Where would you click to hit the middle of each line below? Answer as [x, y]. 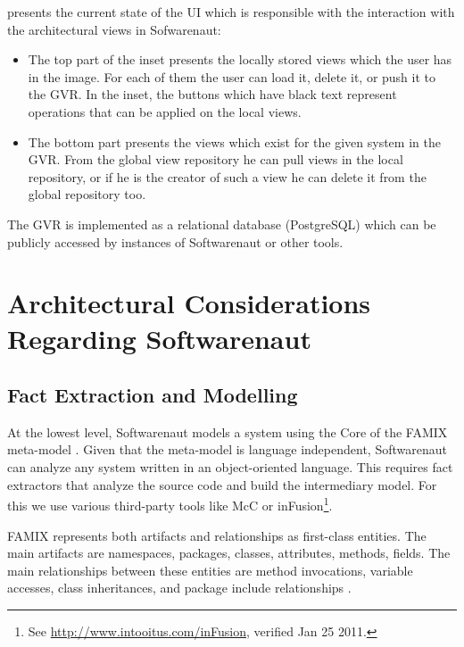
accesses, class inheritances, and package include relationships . [179, 588]
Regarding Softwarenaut [159, 338]
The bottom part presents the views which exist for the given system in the [234, 141]
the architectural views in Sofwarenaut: [114, 29]
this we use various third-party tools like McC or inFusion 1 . [170, 504]
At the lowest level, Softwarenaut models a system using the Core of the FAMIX [228, 431]
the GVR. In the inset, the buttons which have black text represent [212, 94]
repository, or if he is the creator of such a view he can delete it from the [227, 176]
